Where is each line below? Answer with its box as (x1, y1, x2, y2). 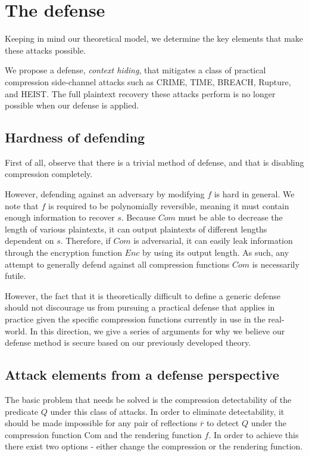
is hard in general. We (214, 188, 295, 200)
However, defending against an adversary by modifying (5, 188, 205, 200)
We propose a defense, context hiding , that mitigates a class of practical (5, 64, 266, 76)
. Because (121, 211, 156, 224)
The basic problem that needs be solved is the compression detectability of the (5, 393, 292, 405)
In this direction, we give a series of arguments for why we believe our (30, 324, 285, 337)
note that (5, 199, 39, 212)
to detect (206, 417, 239, 429)
